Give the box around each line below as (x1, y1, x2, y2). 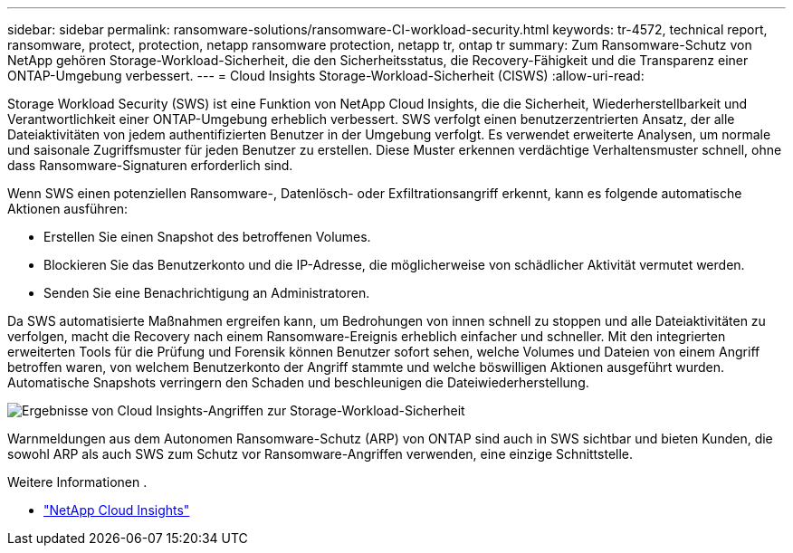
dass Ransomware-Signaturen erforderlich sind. (7, 157, 293, 173)
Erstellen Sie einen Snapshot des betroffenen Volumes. (43, 229, 371, 244)
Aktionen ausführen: (7, 201, 129, 216)
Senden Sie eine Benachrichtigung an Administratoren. (43, 285, 370, 300)
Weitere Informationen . (7, 474, 148, 490)
